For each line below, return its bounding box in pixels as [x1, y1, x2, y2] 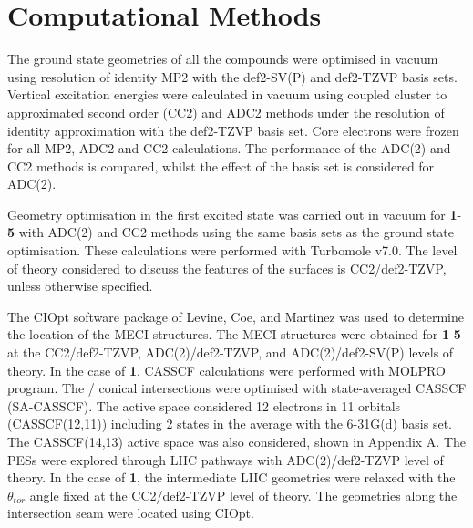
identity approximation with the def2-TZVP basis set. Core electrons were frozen [7, 120, 459, 140]
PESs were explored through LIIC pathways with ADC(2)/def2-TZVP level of [7, 450, 444, 469]
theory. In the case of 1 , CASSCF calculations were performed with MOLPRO [7, 360, 446, 379]
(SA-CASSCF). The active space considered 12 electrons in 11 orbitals [7, 396, 401, 415]
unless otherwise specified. [7, 276, 153, 295]
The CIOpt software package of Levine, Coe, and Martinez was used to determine [7, 306, 464, 326]
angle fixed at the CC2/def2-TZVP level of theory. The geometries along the [29, 485, 458, 504]
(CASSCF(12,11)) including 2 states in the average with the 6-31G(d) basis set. [7, 414, 452, 433]
